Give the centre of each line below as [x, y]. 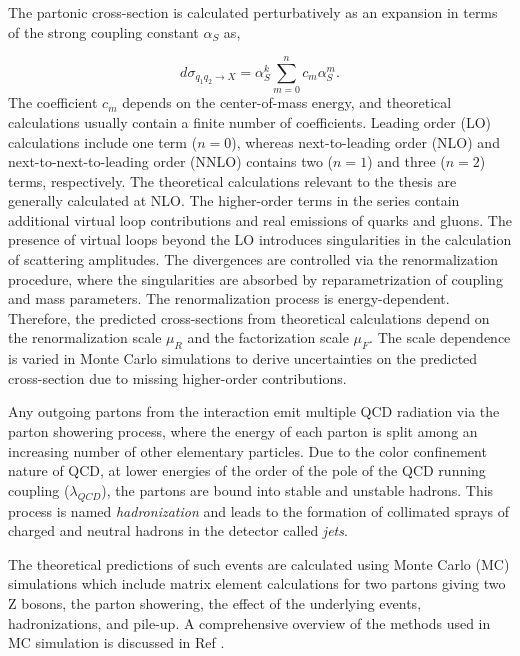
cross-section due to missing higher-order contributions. [177, 377]
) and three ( [406, 161]
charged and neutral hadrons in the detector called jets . [178, 530]
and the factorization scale [268, 337]
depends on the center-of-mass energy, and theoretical [287, 102]
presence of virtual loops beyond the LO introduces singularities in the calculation [260, 239]
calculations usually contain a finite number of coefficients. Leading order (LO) [249, 121]
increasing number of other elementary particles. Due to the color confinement [247, 450]
